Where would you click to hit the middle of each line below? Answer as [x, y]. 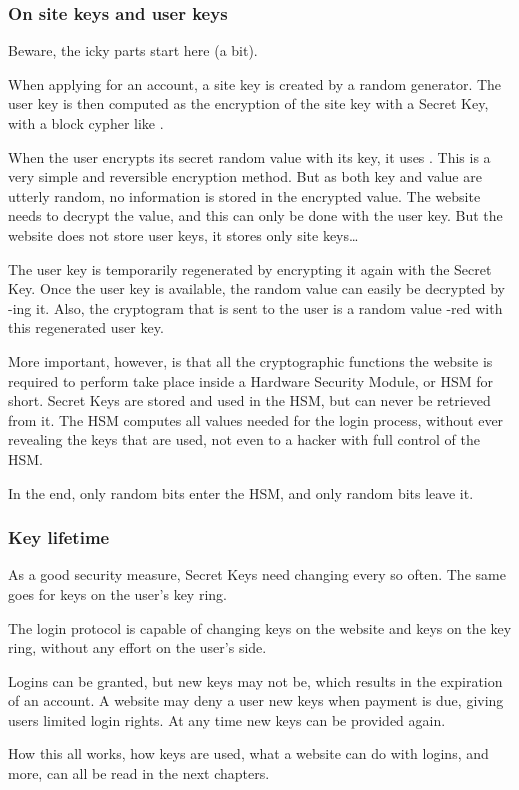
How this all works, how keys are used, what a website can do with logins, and [248, 753]
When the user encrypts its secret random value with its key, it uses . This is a [249, 156]
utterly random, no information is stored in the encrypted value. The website [244, 195]
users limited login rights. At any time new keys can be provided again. [227, 719]
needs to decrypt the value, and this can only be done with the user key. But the [255, 215]
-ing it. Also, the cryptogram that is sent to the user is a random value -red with [255, 307]
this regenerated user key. [86, 327]
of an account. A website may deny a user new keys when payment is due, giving [256, 700]
